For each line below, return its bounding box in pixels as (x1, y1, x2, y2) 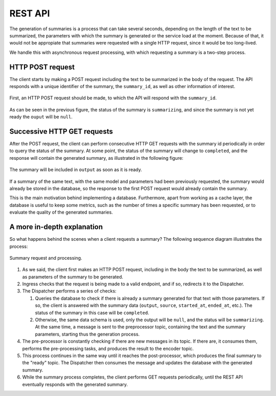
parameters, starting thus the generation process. (35, 331, 140, 337)
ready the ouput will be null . (9, 114, 73, 120)
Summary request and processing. (9, 255, 82, 261)
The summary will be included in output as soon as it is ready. (9, 166, 143, 173)
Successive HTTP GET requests (9, 127, 113, 136)
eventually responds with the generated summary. (22, 381, 128, 387)
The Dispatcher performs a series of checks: (22, 288, 117, 294)
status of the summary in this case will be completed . (35, 309, 149, 316)
